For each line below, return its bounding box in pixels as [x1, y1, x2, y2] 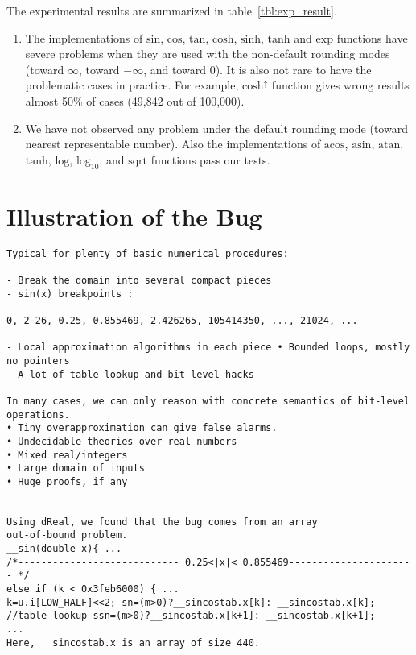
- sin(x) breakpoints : [6, 288, 134, 300]
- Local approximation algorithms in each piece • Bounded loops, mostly [6, 342, 410, 354]
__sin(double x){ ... [6, 543, 122, 555]
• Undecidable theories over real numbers [6, 435, 237, 447]
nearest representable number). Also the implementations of [25, 135, 321, 152]
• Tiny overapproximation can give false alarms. [6, 422, 278, 434]
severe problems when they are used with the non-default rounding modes [25, 45, 390, 62]
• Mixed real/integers [6, 449, 128, 461]
